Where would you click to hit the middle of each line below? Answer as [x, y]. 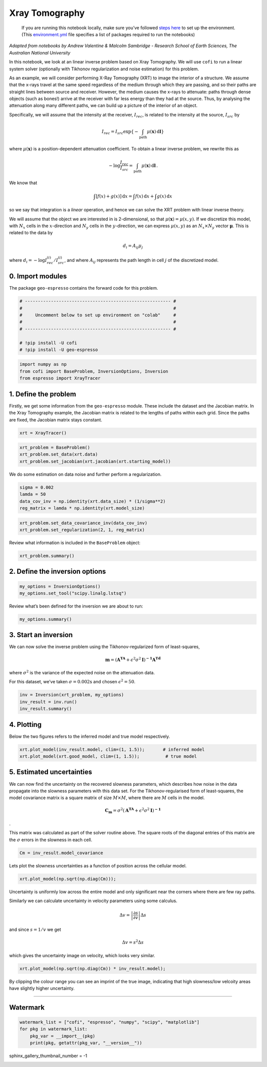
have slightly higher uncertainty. [42, 988]
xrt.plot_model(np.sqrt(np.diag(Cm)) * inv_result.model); [92, 968]
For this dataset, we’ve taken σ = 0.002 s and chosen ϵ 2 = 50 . [72, 682]
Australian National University [40, 52]
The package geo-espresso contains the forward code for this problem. [84, 288]
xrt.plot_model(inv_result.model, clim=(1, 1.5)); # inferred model [112, 749]
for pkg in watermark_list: [53, 1029]
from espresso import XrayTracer [60, 378]
